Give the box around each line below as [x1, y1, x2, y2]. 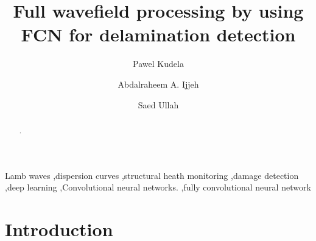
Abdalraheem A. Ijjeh [118, 77, 199, 90]
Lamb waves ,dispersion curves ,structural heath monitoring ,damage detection [5, 169, 299, 181]
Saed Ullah [138, 98, 179, 111]
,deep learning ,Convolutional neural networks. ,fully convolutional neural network [5, 181, 311, 194]
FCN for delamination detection [21, 22, 296, 47]
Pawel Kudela [133, 57, 184, 70]
